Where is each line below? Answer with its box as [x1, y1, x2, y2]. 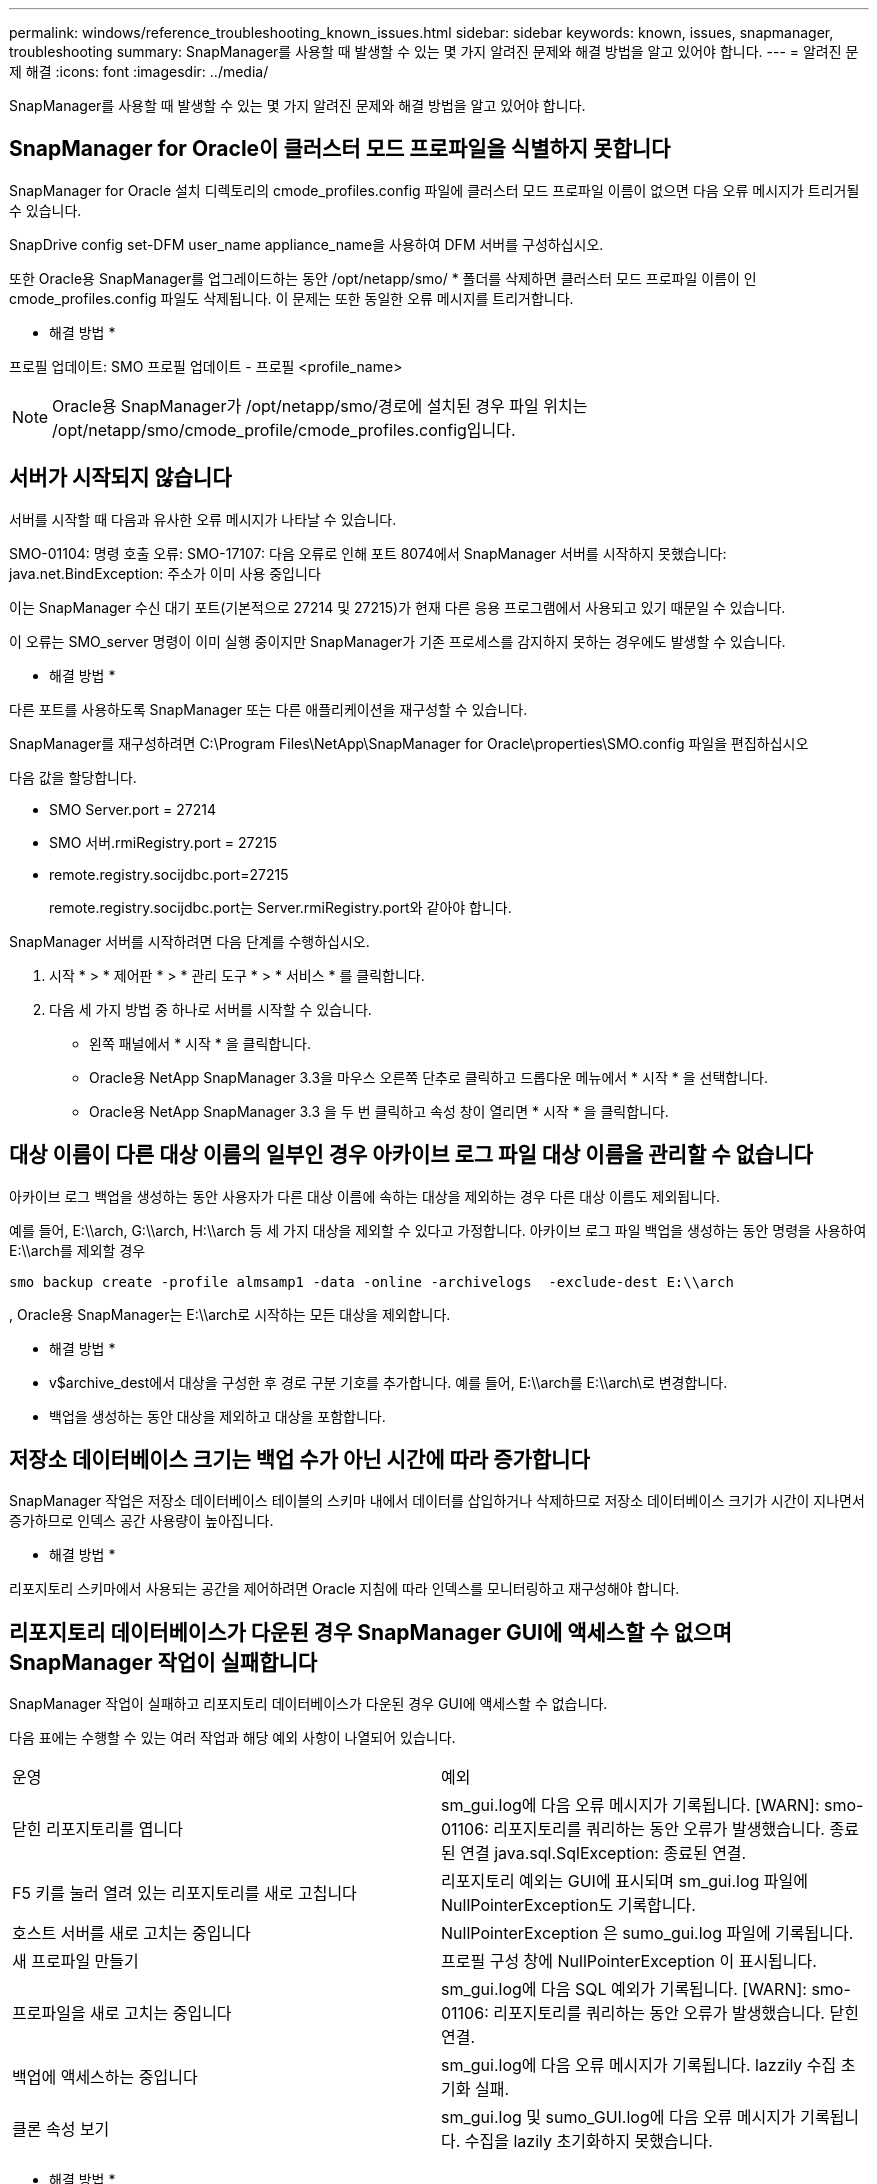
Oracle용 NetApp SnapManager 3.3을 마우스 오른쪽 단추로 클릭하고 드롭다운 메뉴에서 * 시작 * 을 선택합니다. [89, 1068, 768, 1086]
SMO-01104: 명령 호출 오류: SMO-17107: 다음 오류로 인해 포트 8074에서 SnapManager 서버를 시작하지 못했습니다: [9, 544, 727, 562]
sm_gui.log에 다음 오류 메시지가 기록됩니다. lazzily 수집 [441, 2055, 837, 2076]
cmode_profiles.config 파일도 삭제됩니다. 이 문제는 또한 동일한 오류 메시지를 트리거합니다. [9, 289, 574, 307]
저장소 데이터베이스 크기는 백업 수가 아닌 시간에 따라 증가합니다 [9, 1446, 590, 1472]
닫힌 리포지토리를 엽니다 [12, 1819, 183, 1840]
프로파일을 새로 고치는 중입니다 [12, 2003, 232, 2024]
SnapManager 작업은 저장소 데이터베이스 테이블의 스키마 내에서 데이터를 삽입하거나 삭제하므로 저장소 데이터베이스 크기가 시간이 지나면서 [9, 1492, 865, 1510]
